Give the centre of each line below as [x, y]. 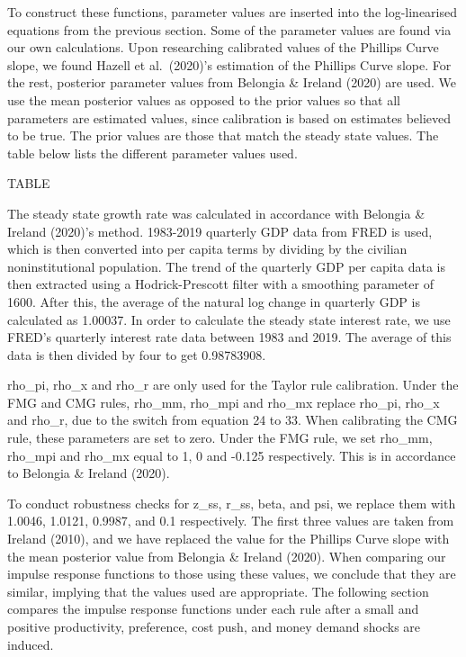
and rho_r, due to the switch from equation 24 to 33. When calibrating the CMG [233, 420]
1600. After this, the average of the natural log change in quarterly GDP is [214, 301]
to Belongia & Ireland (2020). [89, 473]
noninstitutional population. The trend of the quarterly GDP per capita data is [227, 266]
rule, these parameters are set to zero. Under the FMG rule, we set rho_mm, [220, 438]
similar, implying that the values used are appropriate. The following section [218, 591]
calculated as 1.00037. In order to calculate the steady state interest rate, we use [229, 319]
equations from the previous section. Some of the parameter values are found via [229, 29]
